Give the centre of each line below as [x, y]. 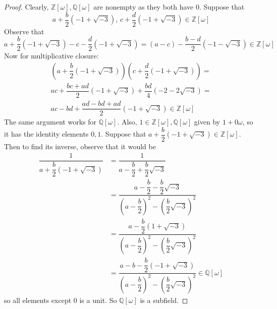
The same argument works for [50, 122]
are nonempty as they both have [144, 7]
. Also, [127, 122]
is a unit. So [98, 300]
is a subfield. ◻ [164, 300]
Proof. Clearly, [26, 7]
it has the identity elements [46, 134]
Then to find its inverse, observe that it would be [80, 146]
